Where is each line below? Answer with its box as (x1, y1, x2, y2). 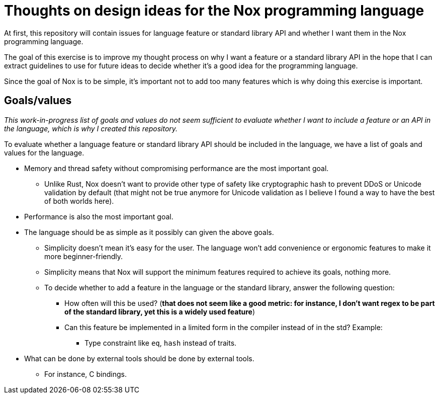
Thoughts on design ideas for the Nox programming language (4, 2, 424, 19)
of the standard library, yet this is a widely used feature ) (64, 307, 255, 316)
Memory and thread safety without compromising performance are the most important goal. (24, 164, 329, 173)
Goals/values (4, 94, 72, 107)
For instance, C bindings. (44, 369, 127, 378)
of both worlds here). (44, 196, 114, 205)
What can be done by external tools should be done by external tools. (24, 354, 254, 363)
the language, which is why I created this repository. (4, 124, 178, 133)
